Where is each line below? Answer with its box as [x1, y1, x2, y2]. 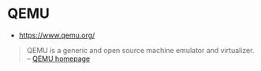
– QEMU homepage [26, 54, 91, 63]
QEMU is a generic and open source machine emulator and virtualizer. [26, 45, 255, 55]
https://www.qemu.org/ [18, 30, 95, 40]
